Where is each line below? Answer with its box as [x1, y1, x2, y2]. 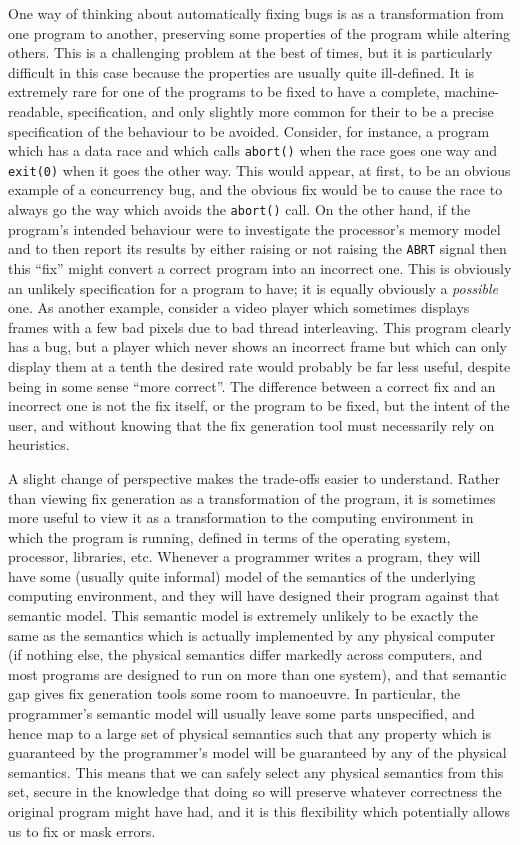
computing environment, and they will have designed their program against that [8, 585, 500, 606]
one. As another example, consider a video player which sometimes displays [8, 297, 470, 318]
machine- [444, 81, 500, 102]
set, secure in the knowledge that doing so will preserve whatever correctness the [8, 781, 502, 802]
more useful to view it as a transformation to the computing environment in [8, 507, 474, 528]
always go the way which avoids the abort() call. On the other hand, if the [8, 199, 471, 220]
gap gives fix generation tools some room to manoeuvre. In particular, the [8, 683, 461, 704]
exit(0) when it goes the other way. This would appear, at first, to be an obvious [8, 159, 511, 180]
